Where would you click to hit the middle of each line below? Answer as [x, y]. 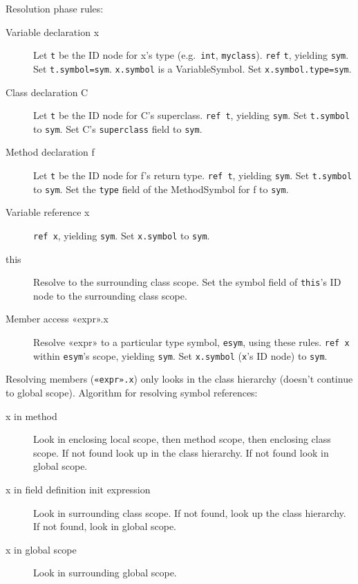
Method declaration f [50, 152]
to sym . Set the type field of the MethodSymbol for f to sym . [161, 189]
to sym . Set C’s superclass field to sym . [118, 128]
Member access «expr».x [57, 319]
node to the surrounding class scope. [110, 295]
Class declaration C [47, 92]
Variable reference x [48, 212]
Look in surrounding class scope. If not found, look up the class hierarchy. [190, 512]
